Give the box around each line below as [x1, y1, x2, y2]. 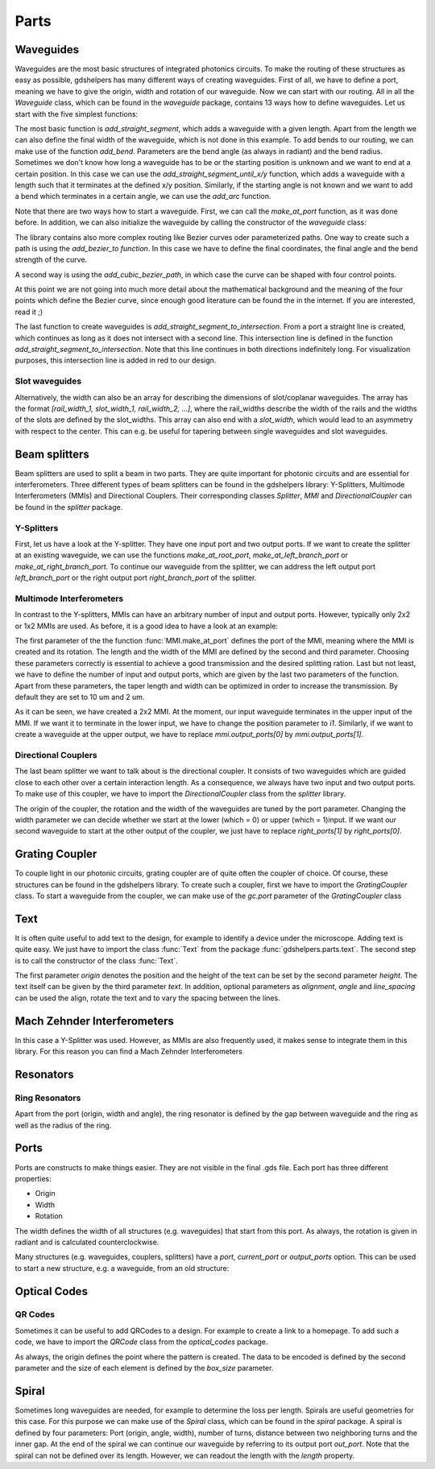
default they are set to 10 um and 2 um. [14, 693, 145, 702]
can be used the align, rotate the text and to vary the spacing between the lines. [14, 993, 281, 1003]
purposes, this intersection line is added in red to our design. [14, 355, 217, 366]
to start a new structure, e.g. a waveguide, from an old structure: [14, 1263, 230, 1272]
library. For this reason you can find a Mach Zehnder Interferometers [14, 1047, 243, 1057]
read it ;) [14, 307, 43, 317]
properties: [14, 1173, 52, 1183]
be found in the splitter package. [14, 502, 123, 511]
